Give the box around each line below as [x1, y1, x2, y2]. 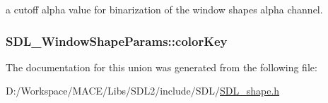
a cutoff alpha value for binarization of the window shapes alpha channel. [6, 2, 323, 16]
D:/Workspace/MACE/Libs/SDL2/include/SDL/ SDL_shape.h [6, 83, 280, 98]
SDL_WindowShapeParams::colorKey [6, 32, 228, 49]
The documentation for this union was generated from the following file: [6, 59, 317, 74]
